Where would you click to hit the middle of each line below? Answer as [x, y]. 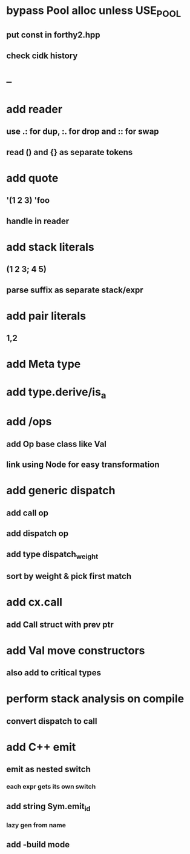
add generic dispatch [61, 491]
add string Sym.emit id [48, 807]
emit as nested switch [48, 770]
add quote [32, 178]
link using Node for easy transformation [83, 465]
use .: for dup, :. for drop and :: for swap [83, 132]
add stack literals [51, 247]
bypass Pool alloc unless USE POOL [94, 12]
